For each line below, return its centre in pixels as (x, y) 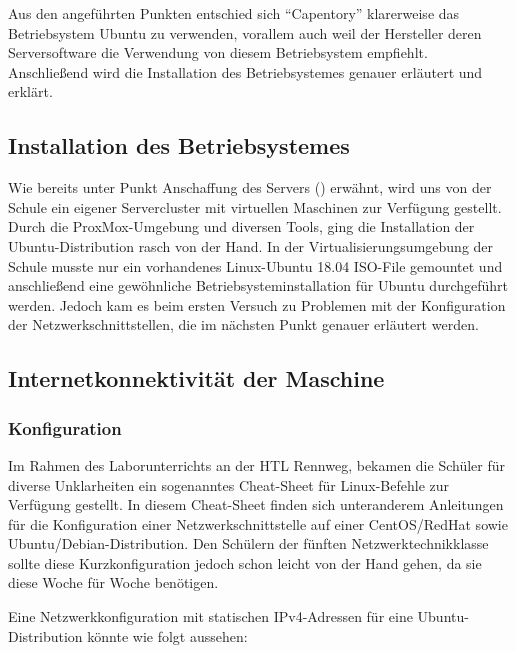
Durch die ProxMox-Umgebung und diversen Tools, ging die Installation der (241, 226)
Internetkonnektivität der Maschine (196, 378)
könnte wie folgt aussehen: (167, 635)
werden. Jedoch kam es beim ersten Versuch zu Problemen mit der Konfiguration (257, 304)
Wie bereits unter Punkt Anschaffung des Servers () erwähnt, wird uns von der (250, 187)
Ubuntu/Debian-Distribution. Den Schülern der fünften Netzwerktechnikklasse (248, 543)
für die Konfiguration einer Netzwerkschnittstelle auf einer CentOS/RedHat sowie (258, 523)
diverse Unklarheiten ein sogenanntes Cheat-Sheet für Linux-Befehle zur (229, 484)
